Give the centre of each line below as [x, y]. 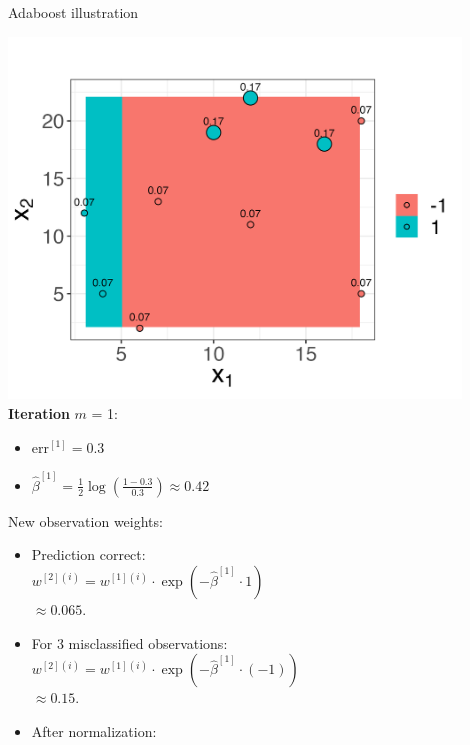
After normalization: [94, 730]
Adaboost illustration [73, 12]
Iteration [39, 412]
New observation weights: [85, 520]
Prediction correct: [88, 554]
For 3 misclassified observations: [129, 642]
